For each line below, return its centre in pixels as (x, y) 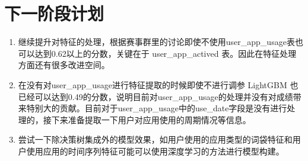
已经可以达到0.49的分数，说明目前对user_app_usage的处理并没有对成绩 (155, 96)
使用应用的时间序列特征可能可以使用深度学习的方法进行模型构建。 (155, 151)
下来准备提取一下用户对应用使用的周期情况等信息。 (151, 119)
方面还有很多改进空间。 (64, 65)
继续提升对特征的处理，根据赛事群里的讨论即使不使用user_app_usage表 (156, 42)
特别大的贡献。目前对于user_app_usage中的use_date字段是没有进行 (157, 108)
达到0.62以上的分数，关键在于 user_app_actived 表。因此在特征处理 (166, 53)
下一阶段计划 (54, 13)
